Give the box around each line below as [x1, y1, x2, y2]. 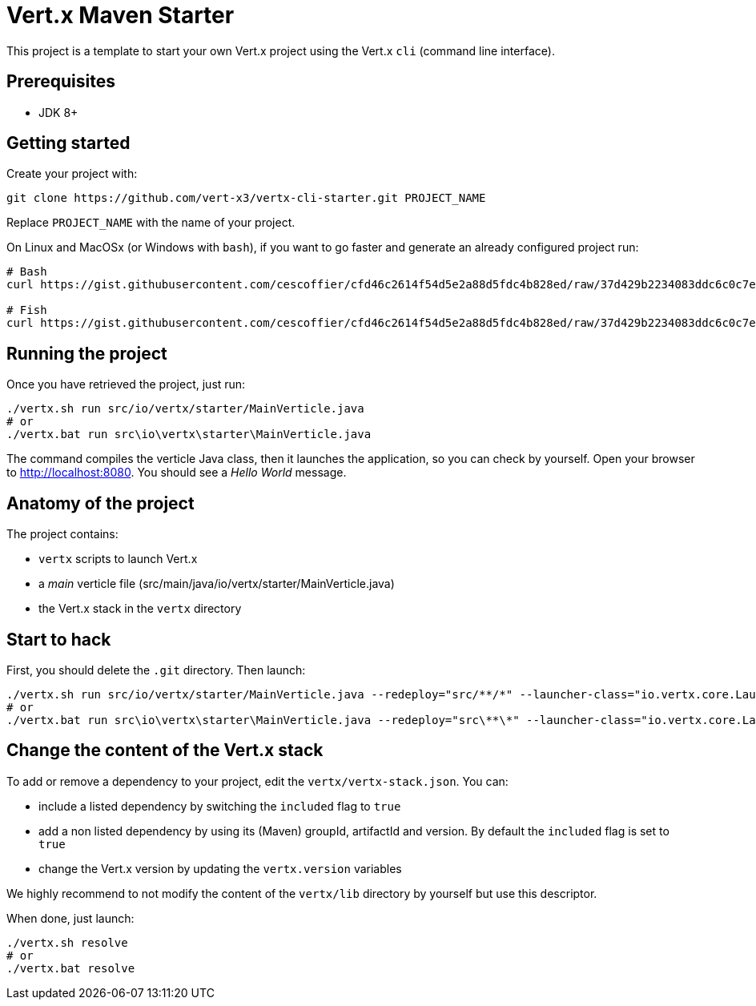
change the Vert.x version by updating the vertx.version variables [38, 861, 402, 875]
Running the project [6, 343, 167, 364]
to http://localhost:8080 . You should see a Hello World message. [6, 465, 347, 480]
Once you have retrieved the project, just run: [6, 377, 246, 392]
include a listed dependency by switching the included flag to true [38, 799, 401, 813]
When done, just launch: [6, 911, 135, 925]
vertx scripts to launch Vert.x [38, 552, 198, 566]
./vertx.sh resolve [6, 936, 128, 949]
